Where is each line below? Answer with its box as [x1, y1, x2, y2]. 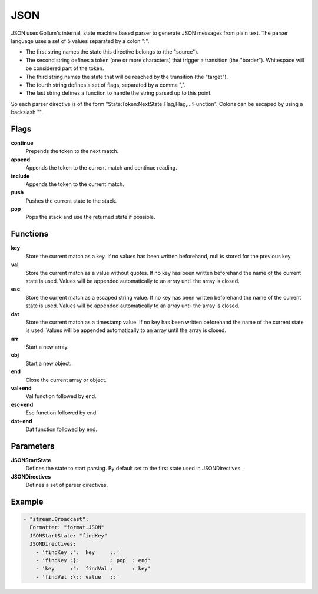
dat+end [11, 417, 32, 424]
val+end [11, 384, 32, 391]
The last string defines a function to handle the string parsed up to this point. [25, 89, 212, 97]
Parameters [11, 441, 55, 451]
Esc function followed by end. [25, 409, 98, 416]
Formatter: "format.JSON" [29, 524, 104, 531]
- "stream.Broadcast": [23, 516, 89, 523]
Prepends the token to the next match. [25, 148, 119, 155]
